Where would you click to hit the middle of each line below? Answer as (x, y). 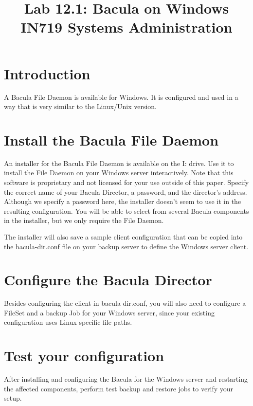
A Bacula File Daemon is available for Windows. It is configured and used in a (121, 97)
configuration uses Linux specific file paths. (68, 322)
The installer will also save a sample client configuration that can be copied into (123, 236)
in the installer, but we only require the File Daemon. (84, 220)
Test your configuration (84, 356)
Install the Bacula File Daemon (111, 139)
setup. (13, 398)
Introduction (47, 73)
